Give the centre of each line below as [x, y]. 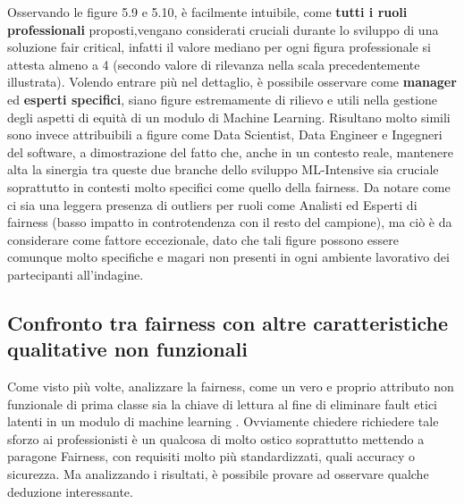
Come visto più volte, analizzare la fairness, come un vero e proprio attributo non [231, 386]
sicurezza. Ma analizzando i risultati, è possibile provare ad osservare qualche [218, 474]
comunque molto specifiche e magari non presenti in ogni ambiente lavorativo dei [228, 257]
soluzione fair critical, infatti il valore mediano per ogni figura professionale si [219, 47]
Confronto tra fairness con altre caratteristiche [228, 322]
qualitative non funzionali [127, 349]
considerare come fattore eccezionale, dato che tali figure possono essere [203, 239]
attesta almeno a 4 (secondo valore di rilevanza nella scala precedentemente [214, 64]
